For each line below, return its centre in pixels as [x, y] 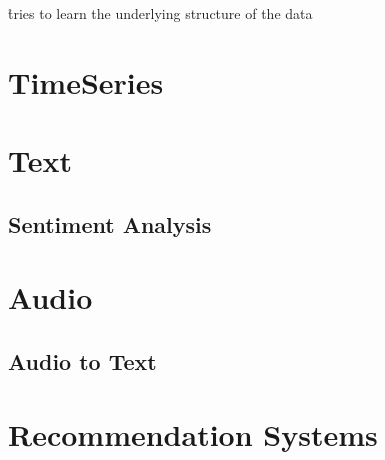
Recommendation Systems [193, 434]
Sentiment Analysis [110, 223]
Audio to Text [82, 360]
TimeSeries [86, 81]
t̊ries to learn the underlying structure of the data [160, 13]
